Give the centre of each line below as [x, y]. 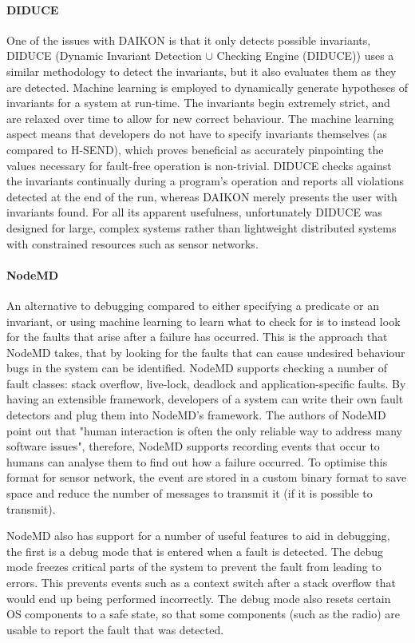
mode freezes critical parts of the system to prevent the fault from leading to [194, 567]
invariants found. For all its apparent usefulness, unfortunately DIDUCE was [194, 212]
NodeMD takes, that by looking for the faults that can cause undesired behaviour [206, 352]
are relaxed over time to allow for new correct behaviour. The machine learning [200, 118]
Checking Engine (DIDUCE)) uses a [305, 56]
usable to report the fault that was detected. [115, 629]
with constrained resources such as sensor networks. [132, 243]
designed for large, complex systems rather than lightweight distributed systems [202, 227]
